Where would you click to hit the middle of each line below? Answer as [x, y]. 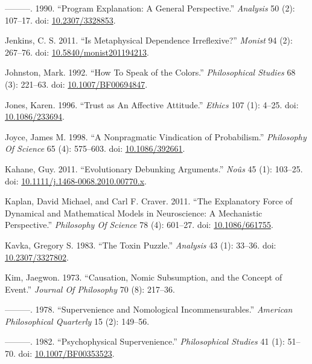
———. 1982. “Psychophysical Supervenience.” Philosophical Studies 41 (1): [145, 341]
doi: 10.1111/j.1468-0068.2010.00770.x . [76, 180]
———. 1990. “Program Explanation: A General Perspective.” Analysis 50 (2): [150, 8]
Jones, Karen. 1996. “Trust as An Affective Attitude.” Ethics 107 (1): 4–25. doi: [152, 104]
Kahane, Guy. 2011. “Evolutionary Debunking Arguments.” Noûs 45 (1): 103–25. [154, 168]
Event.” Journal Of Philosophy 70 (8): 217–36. [90, 289]
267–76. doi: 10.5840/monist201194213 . [77, 52]
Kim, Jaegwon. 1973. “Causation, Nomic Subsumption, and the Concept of [144, 277]
